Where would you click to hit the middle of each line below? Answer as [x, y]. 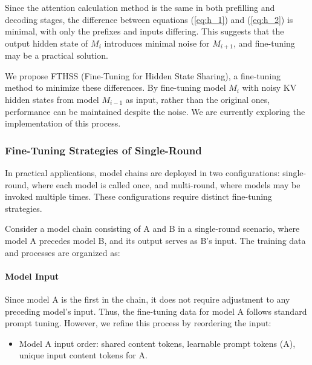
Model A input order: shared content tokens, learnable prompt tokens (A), [157, 343]
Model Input [32, 276]
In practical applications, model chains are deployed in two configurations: [142, 173]
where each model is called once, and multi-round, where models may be [166, 184]
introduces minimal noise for [157, 43]
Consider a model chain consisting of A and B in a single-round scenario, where [152, 229]
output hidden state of [47, 43]
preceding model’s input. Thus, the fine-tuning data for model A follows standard [156, 311]
